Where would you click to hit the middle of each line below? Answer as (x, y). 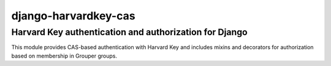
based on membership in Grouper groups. (64, 56)
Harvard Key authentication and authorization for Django (129, 32)
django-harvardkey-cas (73, 16)
